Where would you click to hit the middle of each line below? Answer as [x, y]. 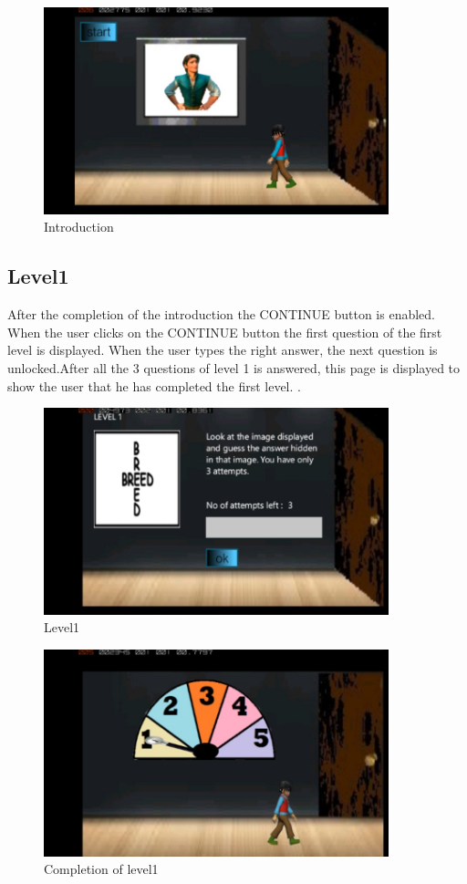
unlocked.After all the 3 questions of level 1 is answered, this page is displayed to [234, 367]
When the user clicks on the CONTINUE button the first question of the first [225, 332]
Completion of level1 [101, 869]
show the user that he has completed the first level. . [154, 385]
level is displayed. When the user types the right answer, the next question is [223, 350]
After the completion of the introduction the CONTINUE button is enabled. [221, 314]
